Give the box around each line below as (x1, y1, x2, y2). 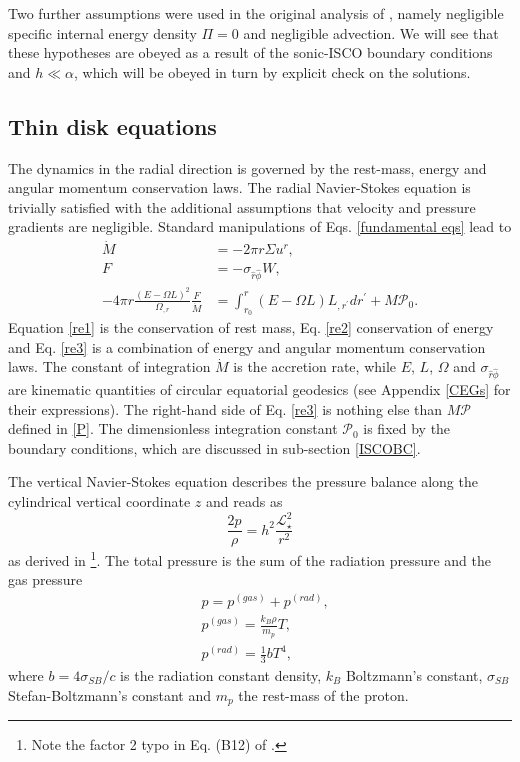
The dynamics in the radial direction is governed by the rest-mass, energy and (8, 157, 487, 178)
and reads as (205, 491, 283, 511)
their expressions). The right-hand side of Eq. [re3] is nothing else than (8, 398, 443, 419)
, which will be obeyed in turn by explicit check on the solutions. (74, 61, 471, 82)
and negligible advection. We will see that (243, 22, 499, 43)
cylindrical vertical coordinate (8, 491, 191, 511)
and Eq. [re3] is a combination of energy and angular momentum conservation (8, 336, 486, 357)
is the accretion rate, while (233, 356, 397, 377)
